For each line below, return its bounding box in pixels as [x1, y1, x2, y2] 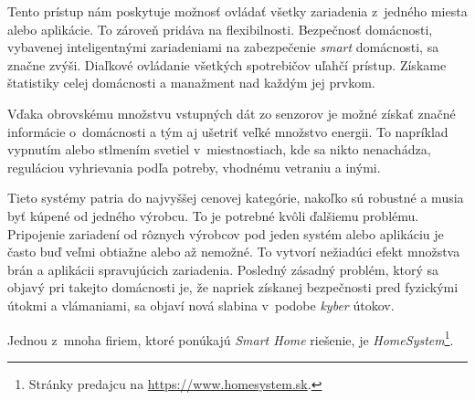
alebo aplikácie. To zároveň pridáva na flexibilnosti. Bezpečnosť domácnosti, [7, 19, 433, 38]
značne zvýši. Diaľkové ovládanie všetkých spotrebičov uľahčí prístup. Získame [7, 55, 447, 74]
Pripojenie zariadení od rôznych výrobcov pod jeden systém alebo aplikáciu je [7, 224, 444, 243]
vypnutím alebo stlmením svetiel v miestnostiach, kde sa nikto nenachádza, [7, 140, 431, 159]
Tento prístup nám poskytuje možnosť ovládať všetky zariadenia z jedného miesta [7, 2, 468, 20]
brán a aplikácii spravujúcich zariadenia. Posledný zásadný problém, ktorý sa [7, 259, 439, 279]
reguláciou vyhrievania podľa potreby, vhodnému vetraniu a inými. [7, 157, 381, 176]
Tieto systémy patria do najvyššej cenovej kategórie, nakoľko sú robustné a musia [7, 188, 464, 207]
